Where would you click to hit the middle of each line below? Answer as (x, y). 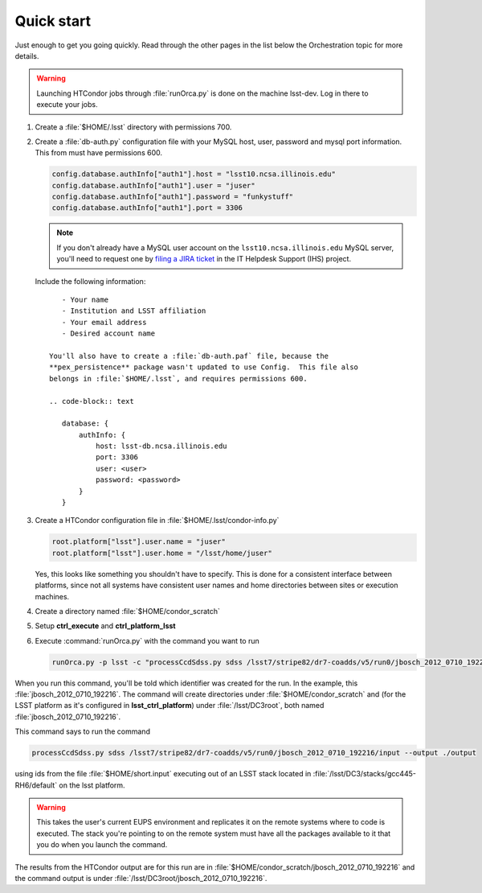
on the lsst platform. (92, 785)
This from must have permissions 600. (98, 153)
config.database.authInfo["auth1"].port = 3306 (147, 208)
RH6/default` (36, 785)
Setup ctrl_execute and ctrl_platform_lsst (105, 626)
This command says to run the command (82, 731)
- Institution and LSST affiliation (134, 311)
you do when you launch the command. (102, 845)
